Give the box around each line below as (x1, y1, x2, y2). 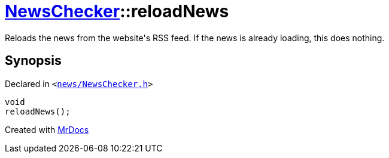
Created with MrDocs (5, 124, 89, 135)
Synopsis (5, 53, 62, 69)
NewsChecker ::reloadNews (5, 1, 229, 21)
